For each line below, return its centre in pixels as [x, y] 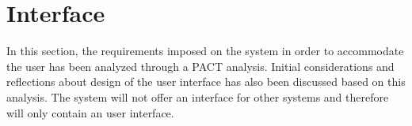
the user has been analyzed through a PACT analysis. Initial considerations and [200, 66]
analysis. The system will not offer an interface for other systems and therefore [198, 96]
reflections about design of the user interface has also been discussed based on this [206, 82]
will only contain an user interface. [90, 112]
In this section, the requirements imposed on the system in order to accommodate [205, 51]
